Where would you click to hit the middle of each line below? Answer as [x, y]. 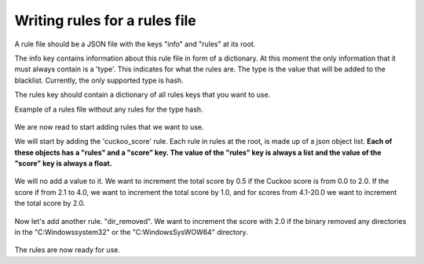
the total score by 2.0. [50, 203]
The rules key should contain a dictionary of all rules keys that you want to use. [143, 95]
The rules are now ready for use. [68, 250]
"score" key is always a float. [64, 163]
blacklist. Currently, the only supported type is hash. [99, 80]
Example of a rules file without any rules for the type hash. [109, 109]
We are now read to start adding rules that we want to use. [109, 126]
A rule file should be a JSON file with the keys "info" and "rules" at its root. [135, 44]
